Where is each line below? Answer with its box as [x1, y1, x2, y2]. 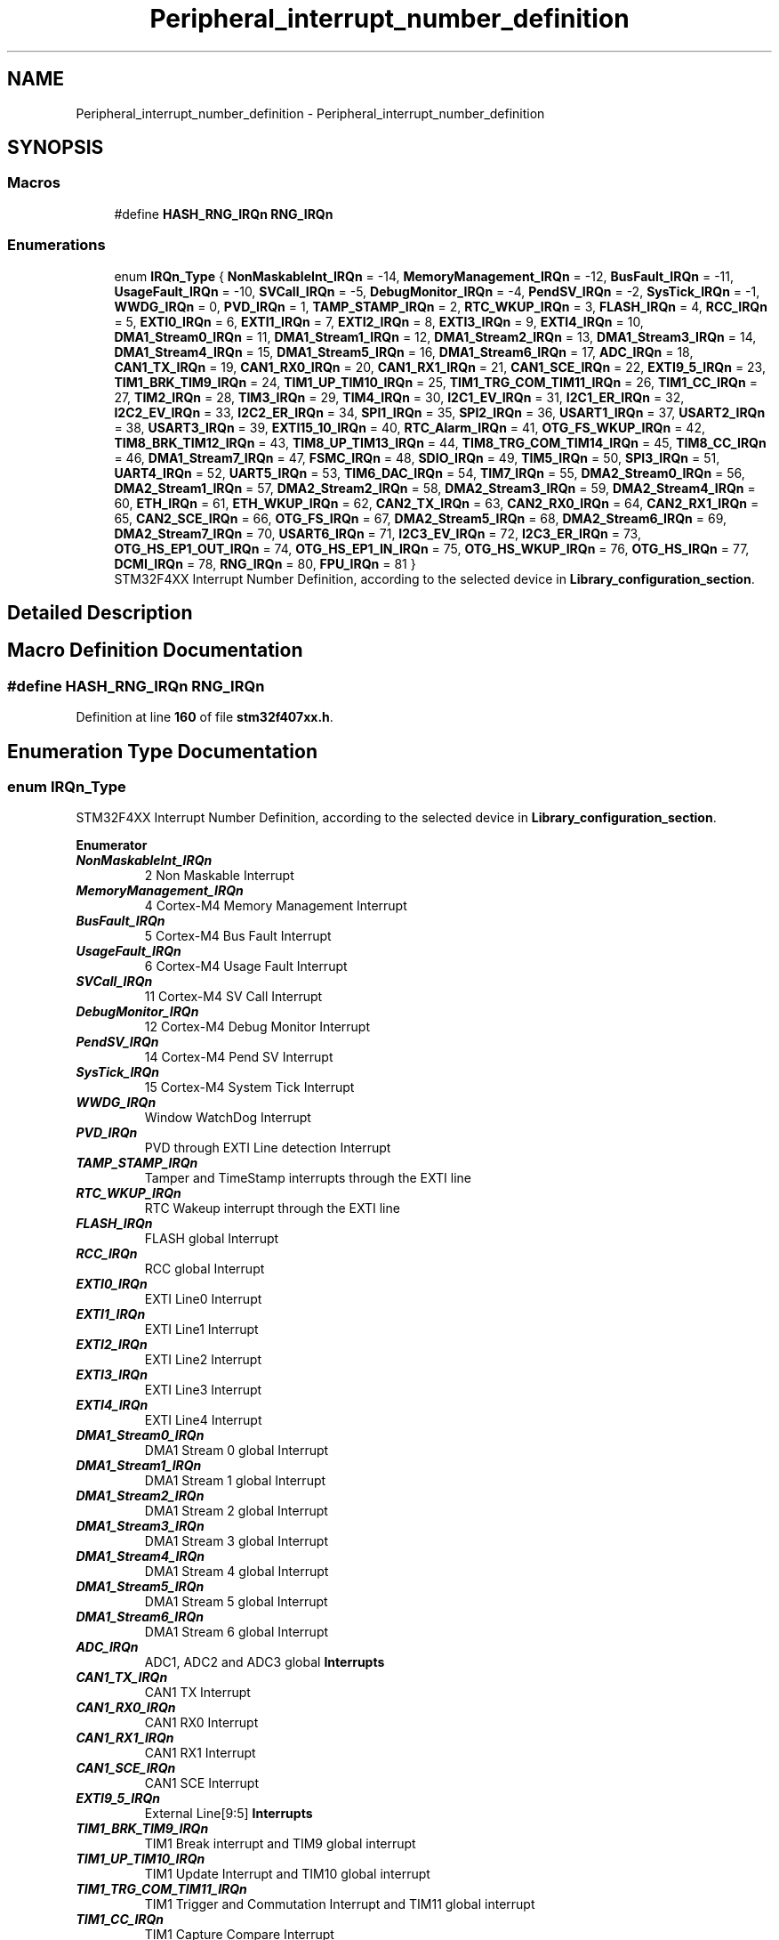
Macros [7, 174, 60, 192]
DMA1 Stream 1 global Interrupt [144, 1473, 326, 1489]
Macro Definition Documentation [7, 639, 303, 662]
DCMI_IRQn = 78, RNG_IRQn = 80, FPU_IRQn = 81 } [114, 555, 416, 571]
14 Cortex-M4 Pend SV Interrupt [144, 1049, 333, 1065]
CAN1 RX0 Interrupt [144, 1715, 259, 1731]
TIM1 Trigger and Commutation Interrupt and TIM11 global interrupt [144, 1896, 535, 1912]
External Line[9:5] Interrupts [144, 1806, 313, 1822]
